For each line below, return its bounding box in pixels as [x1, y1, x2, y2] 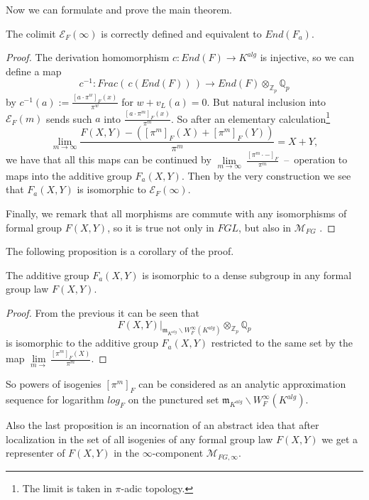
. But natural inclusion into [206, 94, 326, 109]
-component [152, 445, 204, 460]
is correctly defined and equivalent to [101, 26, 262, 40]
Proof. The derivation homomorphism [6, 50, 170, 65]
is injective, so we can [260, 50, 355, 65]
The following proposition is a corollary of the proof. [6, 244, 234, 259]
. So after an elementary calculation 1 [171, 109, 331, 126]
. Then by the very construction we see [181, 168, 351, 183]
